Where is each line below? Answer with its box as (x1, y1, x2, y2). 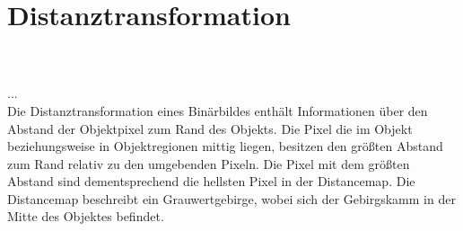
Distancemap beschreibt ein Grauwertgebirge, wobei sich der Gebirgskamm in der (7, 189, 456, 208)
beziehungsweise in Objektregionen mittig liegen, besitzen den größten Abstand (7, 137, 443, 155)
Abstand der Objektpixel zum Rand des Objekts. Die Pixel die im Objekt (7, 119, 413, 138)
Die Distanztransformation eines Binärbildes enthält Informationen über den (7, 101, 428, 120)
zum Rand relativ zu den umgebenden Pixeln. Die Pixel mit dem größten (7, 154, 410, 173)
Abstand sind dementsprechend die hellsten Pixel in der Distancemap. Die (7, 172, 415, 191)
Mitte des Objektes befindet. (7, 207, 164, 226)
